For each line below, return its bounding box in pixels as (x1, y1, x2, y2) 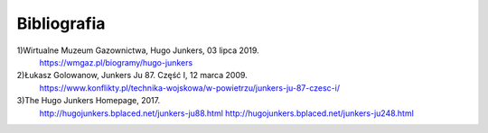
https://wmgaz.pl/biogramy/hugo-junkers (39, 57, 193, 67)
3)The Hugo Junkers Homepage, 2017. (16, 95, 161, 106)
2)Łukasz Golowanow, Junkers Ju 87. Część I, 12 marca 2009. (16, 70, 248, 81)
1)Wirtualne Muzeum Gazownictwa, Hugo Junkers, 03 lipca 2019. (16, 45, 259, 56)
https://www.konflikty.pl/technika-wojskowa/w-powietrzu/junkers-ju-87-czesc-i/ (39, 82, 341, 93)
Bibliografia (16, 13, 106, 33)
